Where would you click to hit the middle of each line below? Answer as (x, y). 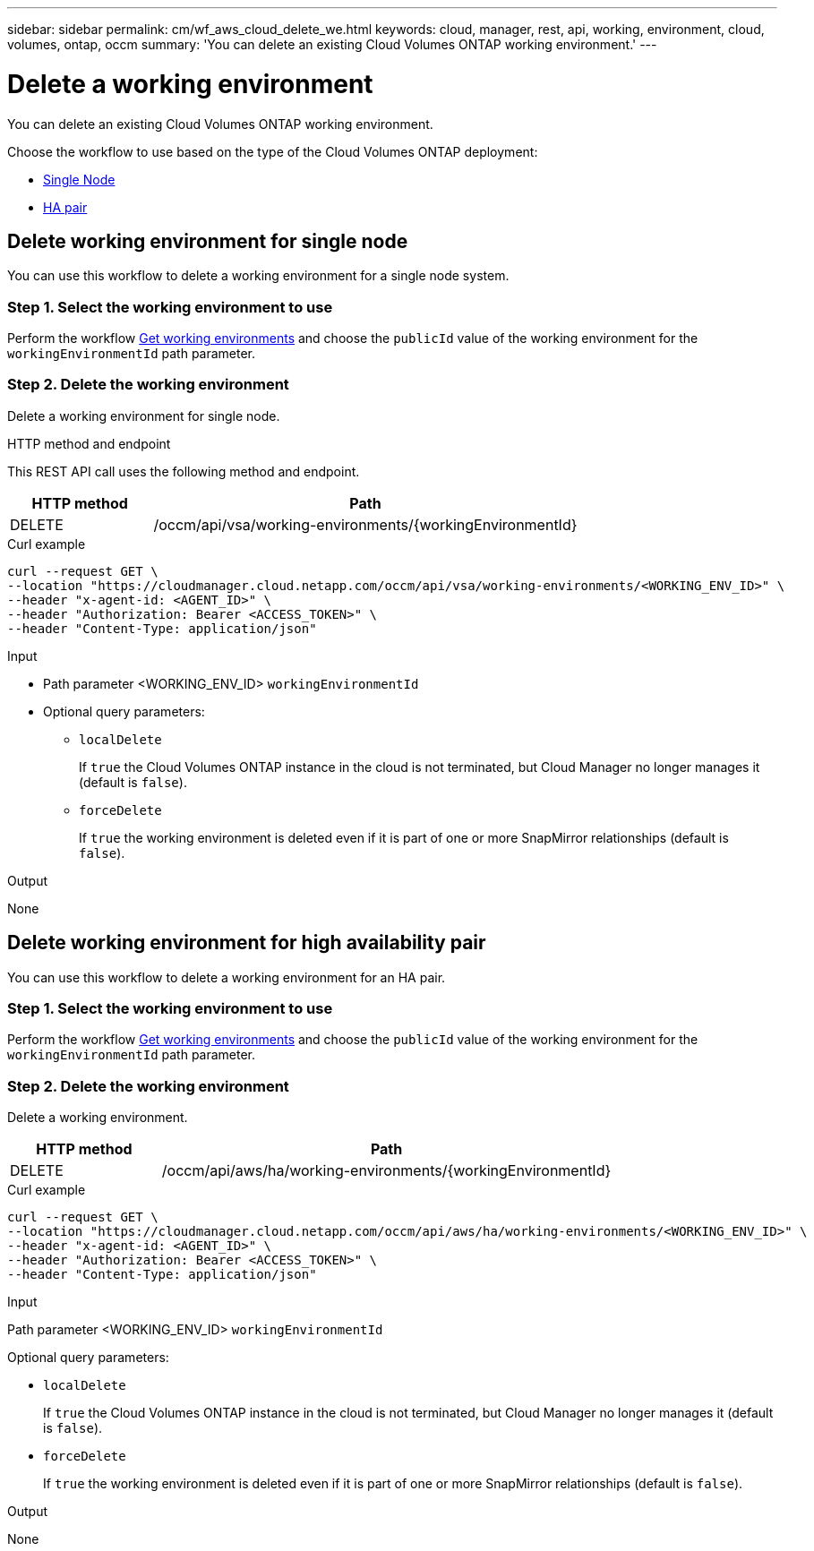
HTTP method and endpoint (89, 443)
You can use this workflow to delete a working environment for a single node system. (258, 276)
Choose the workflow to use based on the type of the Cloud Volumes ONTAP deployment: (273, 151)
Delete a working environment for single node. (144, 416)
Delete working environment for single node (208, 241)
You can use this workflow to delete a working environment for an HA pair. (227, 977)
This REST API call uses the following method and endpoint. (184, 471)
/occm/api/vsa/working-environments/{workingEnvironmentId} (365, 524)
